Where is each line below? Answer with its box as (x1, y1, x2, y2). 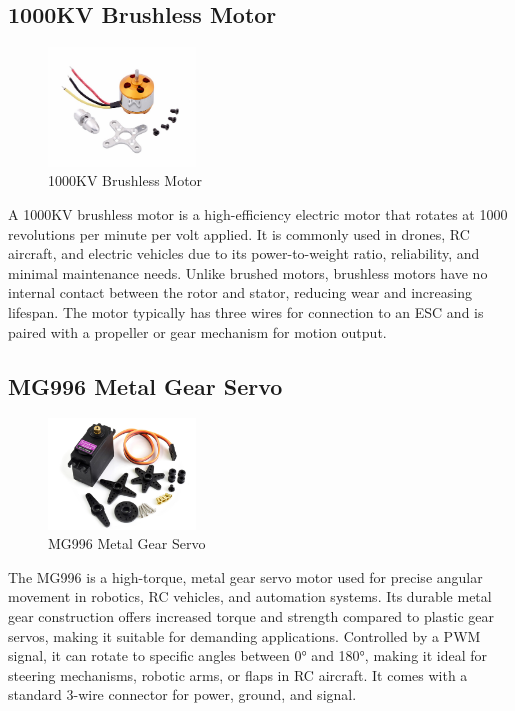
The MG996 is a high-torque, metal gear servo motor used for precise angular (8, 566, 483, 587)
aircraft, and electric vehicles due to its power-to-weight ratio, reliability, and (8, 243, 480, 264)
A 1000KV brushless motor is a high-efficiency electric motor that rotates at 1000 (8, 203, 508, 224)
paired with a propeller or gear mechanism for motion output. (8, 321, 387, 342)
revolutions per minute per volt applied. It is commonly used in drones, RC (8, 223, 470, 244)
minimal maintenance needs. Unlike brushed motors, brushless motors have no (8, 262, 488, 283)
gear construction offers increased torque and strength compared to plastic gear (8, 605, 495, 626)
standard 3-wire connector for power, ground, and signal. (8, 684, 357, 705)
